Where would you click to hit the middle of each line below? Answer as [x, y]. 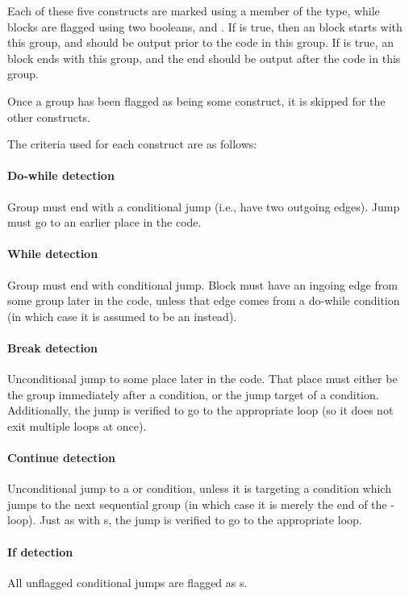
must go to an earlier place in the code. [104, 222]
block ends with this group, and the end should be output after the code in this [204, 58]
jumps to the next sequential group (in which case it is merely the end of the [197, 504]
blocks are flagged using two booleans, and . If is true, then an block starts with [205, 26]
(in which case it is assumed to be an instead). [122, 316]
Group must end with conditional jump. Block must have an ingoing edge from [202, 284]
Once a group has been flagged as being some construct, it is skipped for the [196, 100]
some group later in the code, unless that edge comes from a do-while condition [204, 300]
